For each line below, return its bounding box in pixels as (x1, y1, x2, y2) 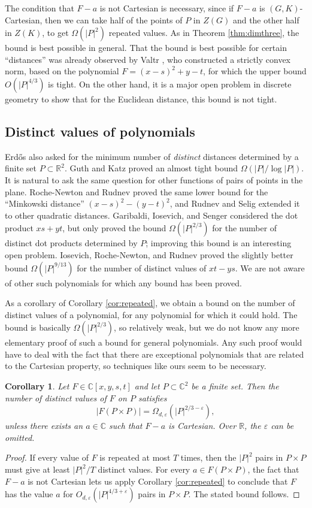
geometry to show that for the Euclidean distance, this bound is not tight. (5, 92, 277, 105)
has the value (5, 488, 53, 500)
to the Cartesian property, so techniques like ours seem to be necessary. (5, 359, 266, 372)
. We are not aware (235, 261, 305, 274)
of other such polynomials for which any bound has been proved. (5, 276, 242, 289)
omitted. (5, 431, 35, 443)
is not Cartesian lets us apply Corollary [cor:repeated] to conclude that (28, 474, 288, 487)
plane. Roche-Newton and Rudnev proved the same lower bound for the (5, 185, 268, 198)
